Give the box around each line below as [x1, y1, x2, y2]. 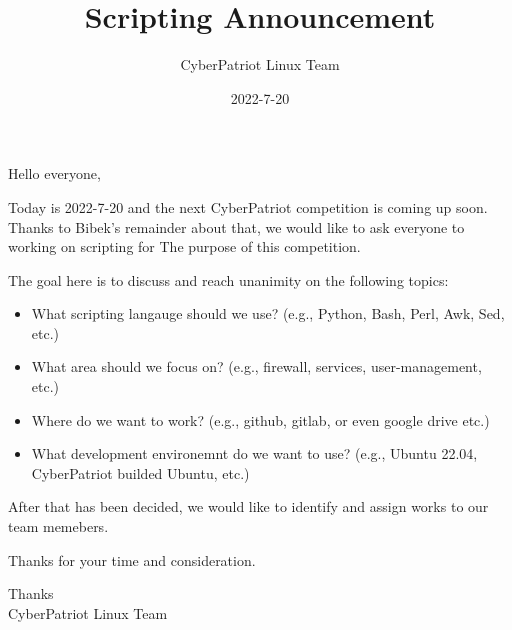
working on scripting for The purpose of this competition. [8, 236, 361, 257]
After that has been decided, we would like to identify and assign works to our [8, 496, 489, 517]
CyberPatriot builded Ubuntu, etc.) [31, 462, 250, 483]
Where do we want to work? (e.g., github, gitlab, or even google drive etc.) [31, 409, 490, 430]
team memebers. [8, 516, 109, 537]
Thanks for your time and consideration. [8, 549, 256, 570]
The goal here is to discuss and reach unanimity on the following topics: [8, 269, 449, 290]
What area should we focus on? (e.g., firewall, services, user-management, [31, 356, 482, 377]
